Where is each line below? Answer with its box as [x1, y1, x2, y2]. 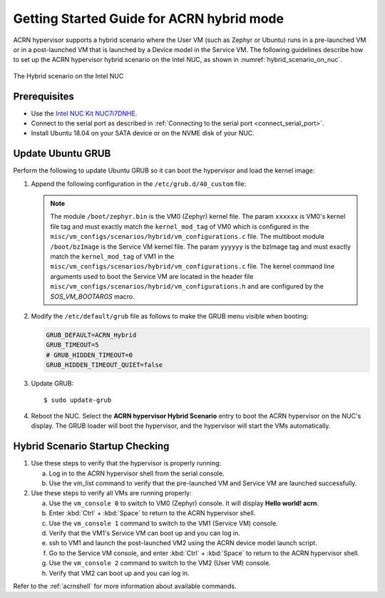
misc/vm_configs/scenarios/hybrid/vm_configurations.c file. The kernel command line [50, 262, 335, 271]
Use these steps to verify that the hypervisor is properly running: [31, 459, 221, 468]
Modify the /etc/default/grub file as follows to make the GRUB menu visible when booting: [31, 312, 309, 320]
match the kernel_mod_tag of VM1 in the [50, 252, 175, 261]
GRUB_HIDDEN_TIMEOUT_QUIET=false [46, 361, 163, 369]
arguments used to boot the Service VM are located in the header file [50, 272, 254, 281]
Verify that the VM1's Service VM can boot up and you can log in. [48, 528, 240, 537]
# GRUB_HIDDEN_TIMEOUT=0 [46, 351, 133, 359]
